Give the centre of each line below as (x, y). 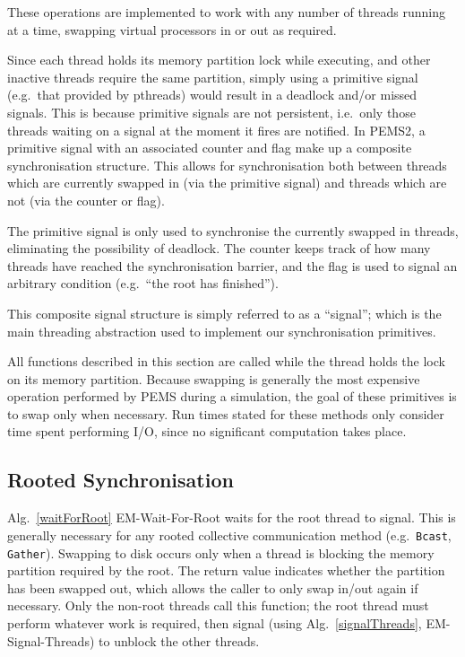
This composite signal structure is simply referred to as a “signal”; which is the (224, 313)
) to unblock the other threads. (174, 640)
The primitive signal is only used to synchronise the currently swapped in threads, (233, 230)
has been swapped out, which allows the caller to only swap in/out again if (213, 587)
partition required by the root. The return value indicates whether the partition (226, 570)
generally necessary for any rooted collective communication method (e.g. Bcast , (229, 534)
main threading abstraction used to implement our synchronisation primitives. (222, 331)
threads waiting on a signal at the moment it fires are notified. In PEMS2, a (216, 130)
